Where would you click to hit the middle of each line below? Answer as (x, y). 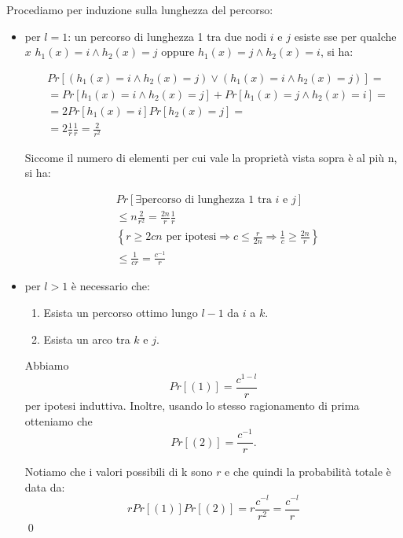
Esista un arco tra (87, 339)
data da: (45, 486)
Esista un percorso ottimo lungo (121, 313)
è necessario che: (110, 286)
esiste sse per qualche (345, 36)
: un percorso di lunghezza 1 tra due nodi (167, 36)
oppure (178, 52)
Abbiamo (47, 365)
